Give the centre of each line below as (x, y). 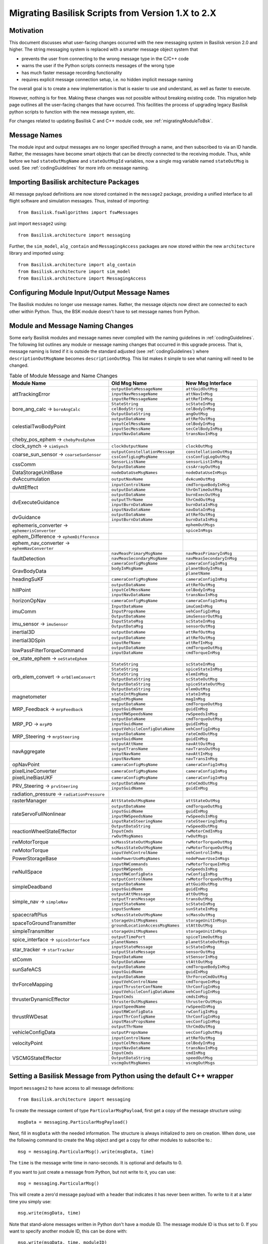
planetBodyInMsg (204, 568)
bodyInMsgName (127, 568)
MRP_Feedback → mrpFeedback (48, 709)
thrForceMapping (33, 984)
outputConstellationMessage (143, 452)
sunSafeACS (27, 969)
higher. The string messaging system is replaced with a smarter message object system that (103, 49)
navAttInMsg (199, 754)
